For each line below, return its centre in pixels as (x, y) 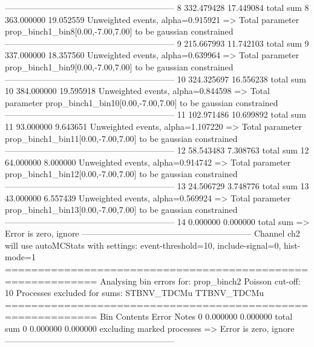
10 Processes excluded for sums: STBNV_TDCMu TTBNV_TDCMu (135, 293)
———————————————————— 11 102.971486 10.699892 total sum (155, 114)
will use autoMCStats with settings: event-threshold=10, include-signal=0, (143, 245)
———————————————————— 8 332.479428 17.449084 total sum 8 (157, 7)
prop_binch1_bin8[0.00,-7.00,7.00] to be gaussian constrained (119, 31)
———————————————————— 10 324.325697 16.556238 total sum (155, 79)
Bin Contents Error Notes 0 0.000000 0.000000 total (196, 316)
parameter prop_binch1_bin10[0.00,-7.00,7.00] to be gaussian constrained (142, 102)
